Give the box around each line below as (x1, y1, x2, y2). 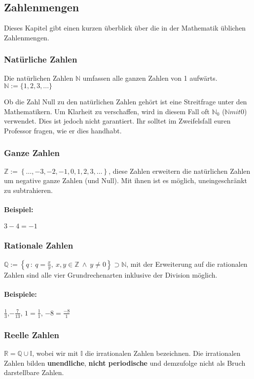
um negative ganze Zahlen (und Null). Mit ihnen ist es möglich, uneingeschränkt (4, 175, 248, 186)
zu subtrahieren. (4, 185, 53, 195)
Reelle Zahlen (4, 328, 60, 341)
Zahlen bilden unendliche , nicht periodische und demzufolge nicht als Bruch (4, 357, 246, 368)
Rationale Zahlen (4, 239, 73, 252)
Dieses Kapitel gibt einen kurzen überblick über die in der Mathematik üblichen (4, 23, 246, 33)
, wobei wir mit (32, 348, 78, 358)
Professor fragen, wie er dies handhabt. (4, 125, 122, 135)
